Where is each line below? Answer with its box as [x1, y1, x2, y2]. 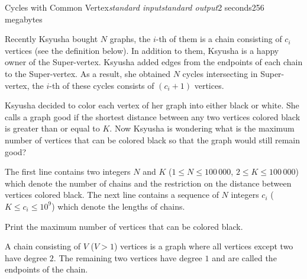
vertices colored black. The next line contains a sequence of [5, 188, 219, 201]
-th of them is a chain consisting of [156, 33, 282, 45]
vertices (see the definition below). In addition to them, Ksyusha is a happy [5, 44, 279, 56]
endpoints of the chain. [5, 263, 88, 275]
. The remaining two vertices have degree [53, 251, 202, 264]
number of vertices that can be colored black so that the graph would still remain [5, 133, 300, 146]
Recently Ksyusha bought [5, 33, 98, 45]
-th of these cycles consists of [49, 79, 154, 91]
